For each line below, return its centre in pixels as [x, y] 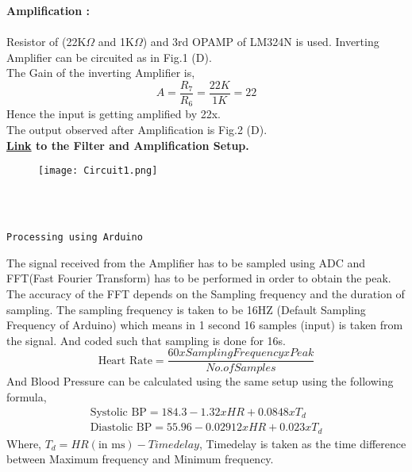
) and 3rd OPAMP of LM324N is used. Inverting [261, 42]
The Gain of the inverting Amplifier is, [101, 73]
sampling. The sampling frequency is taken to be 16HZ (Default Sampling [186, 309]
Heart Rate [125, 361]
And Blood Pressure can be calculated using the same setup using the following [200, 381]
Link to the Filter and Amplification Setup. [128, 145]
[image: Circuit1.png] [98, 171]
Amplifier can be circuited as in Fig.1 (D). [109, 57]
